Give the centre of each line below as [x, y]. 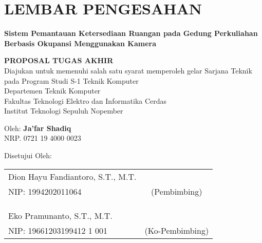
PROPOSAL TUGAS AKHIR [59, 60]
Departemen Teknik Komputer [52, 91]
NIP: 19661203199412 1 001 [58, 230]
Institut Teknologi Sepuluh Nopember [64, 111]
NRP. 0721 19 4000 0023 [43, 138]
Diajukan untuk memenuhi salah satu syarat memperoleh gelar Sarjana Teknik [128, 70]
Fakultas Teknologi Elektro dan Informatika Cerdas [86, 100]
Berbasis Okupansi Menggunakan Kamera [80, 43]
